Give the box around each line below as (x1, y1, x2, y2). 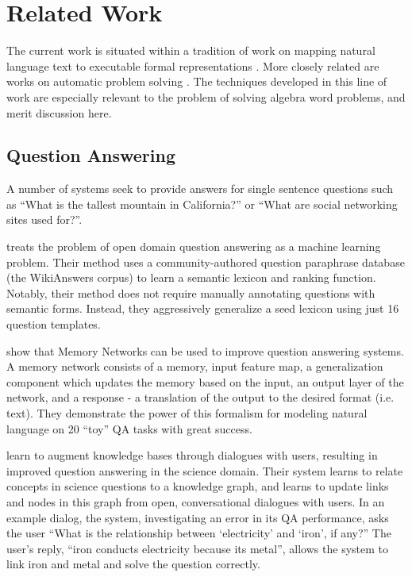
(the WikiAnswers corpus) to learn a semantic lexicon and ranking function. (6, 269, 376, 286)
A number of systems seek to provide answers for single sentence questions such (6, 180, 394, 197)
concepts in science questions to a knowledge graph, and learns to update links (6, 478, 389, 494)
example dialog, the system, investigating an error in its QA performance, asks (6, 509, 389, 525)
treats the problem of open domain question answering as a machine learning (6, 238, 381, 255)
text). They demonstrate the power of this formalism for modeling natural (6, 405, 368, 421)
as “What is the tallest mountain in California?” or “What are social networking (6, 195, 398, 212)
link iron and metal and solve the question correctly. (6, 556, 260, 572)
